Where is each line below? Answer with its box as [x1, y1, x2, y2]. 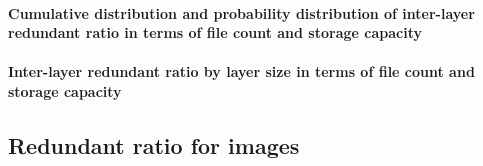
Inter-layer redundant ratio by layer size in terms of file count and [8, 61, 475, 82]
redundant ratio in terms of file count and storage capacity [8, 22, 422, 43]
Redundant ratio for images [8, 129, 300, 160]
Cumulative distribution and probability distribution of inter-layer [8, 2, 475, 23]
